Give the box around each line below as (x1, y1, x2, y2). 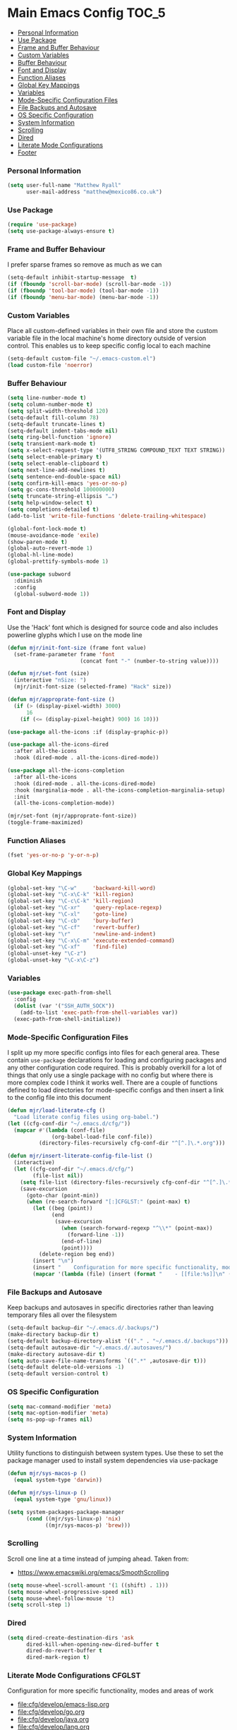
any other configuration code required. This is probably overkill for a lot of (7, 1063, 222, 1072)
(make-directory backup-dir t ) (7, 1331, 99, 1338)
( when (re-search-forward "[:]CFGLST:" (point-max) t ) (25, 1198, 191, 1206)
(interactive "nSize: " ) (13, 677, 87, 684)
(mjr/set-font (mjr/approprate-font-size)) (7, 813, 138, 820)
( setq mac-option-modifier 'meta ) (7, 1410, 109, 1417)
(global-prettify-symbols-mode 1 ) (7, 558, 109, 565)
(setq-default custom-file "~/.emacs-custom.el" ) (7, 355, 157, 363)
